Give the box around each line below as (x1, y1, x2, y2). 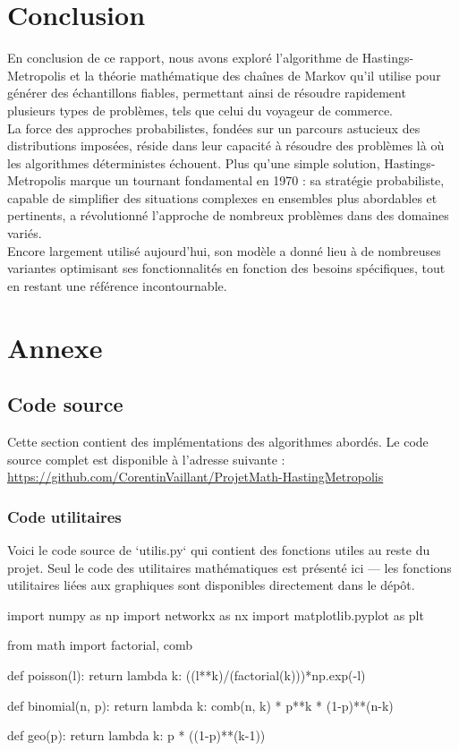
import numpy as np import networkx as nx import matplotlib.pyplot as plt (7, 605, 424, 624)
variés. (7, 224, 42, 243)
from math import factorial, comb (7, 636, 193, 654)
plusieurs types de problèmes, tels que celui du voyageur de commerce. (7, 100, 393, 119)
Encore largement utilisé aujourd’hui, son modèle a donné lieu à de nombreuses (7, 241, 441, 260)
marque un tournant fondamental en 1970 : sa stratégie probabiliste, (70, 171, 445, 190)
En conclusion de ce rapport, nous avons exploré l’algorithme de (7, 48, 359, 67)
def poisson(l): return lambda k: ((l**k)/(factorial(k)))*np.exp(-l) (7, 665, 366, 684)
